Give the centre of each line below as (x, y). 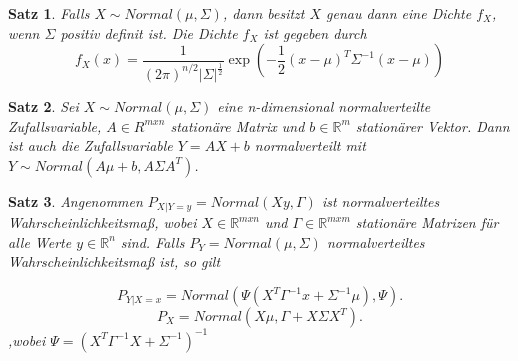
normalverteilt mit (310, 145)
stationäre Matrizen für (427, 222)
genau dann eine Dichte (399, 13)
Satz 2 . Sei (43, 105)
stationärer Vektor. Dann (432, 125)
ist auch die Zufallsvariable (90, 145)
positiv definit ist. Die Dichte (149, 32)
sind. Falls (152, 241)
